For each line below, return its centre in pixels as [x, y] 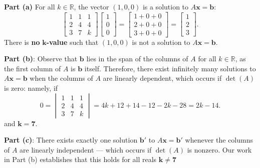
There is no [22, 42]
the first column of [33, 68]
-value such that [72, 42]
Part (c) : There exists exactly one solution [71, 140]
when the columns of [61, 78]
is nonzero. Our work [219, 149]
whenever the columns [219, 140]
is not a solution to [161, 42]
